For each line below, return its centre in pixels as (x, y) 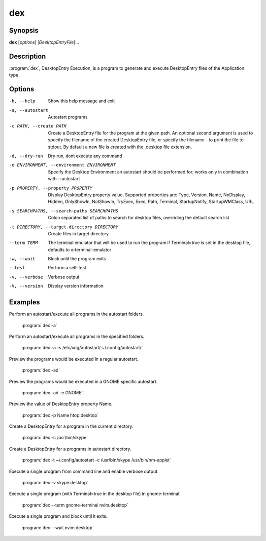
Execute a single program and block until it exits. (58, 516)
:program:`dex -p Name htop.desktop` (60, 415)
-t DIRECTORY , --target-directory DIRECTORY (64, 227)
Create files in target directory (79, 233)
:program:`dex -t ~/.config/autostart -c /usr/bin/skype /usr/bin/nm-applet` (96, 460)
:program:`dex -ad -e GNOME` (52, 392)
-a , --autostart (29, 110)
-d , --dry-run (26, 156)
